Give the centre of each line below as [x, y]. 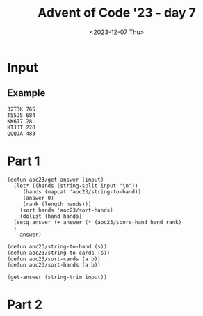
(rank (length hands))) [57, 204]
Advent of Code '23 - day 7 [117, 13]
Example [26, 93]
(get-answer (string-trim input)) [57, 277]
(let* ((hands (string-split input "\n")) [76, 186]
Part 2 [25, 305]
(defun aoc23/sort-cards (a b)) [54, 259]
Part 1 [24, 161]
